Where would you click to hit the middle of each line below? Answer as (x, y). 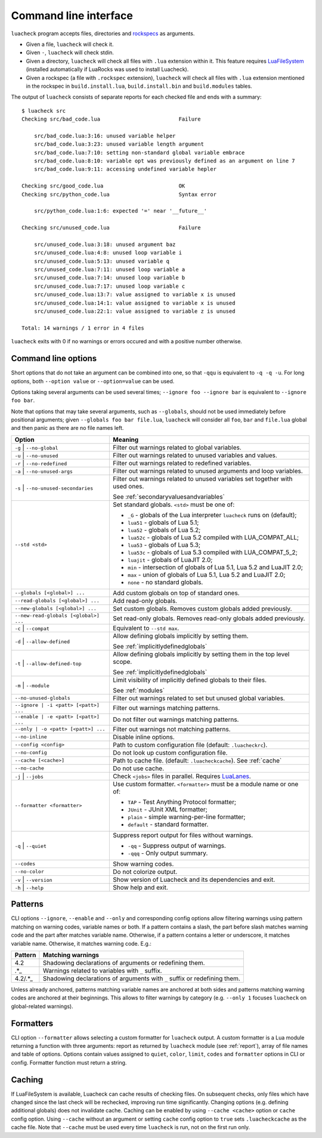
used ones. (129, 486)
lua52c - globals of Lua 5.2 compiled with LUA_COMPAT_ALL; (213, 537)
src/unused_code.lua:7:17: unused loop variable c (109, 286)
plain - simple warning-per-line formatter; (187, 817)
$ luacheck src (44, 111)
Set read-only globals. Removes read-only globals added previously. (209, 618)
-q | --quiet (31, 845)
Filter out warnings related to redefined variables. (182, 463)
